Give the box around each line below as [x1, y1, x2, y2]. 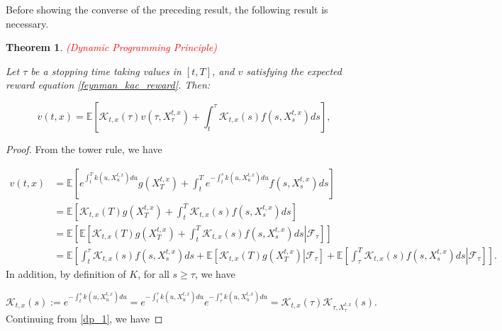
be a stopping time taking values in [30, 63, 182, 78]
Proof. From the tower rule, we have [6, 141, 162, 156]
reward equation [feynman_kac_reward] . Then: [6, 77, 211, 92]
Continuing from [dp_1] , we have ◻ [6, 310, 163, 325]
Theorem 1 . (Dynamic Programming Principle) [6, 40, 217, 55]
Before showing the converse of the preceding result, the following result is [6, 2, 328, 16]
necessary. [6, 16, 49, 30]
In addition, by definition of [6, 266, 126, 281]
